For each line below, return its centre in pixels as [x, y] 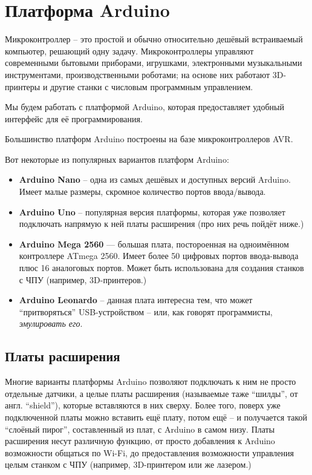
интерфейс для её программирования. [74, 118]
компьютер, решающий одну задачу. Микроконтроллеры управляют [129, 51]
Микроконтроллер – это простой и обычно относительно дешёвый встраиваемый [154, 39]
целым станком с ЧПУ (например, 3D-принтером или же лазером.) [128, 464]
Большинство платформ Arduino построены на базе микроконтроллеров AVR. [149, 139]
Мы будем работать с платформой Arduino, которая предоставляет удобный [145, 107]
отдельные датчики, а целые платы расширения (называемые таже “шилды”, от [151, 393]
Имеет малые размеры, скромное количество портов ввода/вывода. [142, 192]
